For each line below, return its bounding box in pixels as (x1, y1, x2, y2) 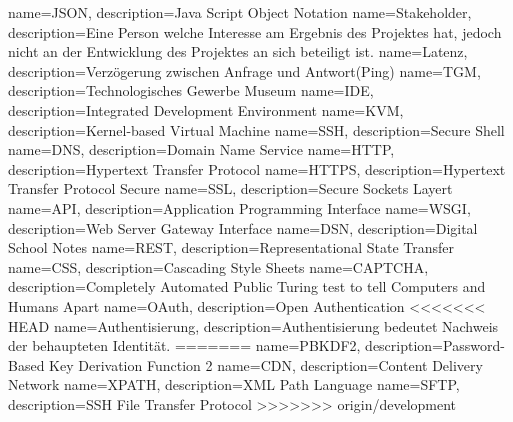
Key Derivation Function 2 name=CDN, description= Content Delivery (49, 354, 483, 375)
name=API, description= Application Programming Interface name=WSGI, (8, 197, 471, 218)
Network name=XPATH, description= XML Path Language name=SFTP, (8, 374, 460, 395)
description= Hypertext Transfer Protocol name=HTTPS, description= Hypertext (8, 158, 506, 179)
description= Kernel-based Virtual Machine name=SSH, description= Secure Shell (8, 119, 505, 140)
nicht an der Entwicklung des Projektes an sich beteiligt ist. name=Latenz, (8, 41, 468, 62)
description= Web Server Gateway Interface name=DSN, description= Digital (8, 217, 478, 238)
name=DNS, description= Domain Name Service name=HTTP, (8, 139, 395, 160)
